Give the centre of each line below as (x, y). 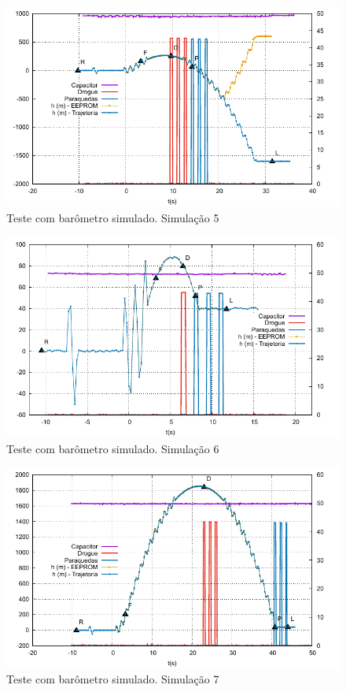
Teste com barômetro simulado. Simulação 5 (113, 217)
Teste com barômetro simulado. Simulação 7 (113, 679)
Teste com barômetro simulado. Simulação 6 (113, 448)
